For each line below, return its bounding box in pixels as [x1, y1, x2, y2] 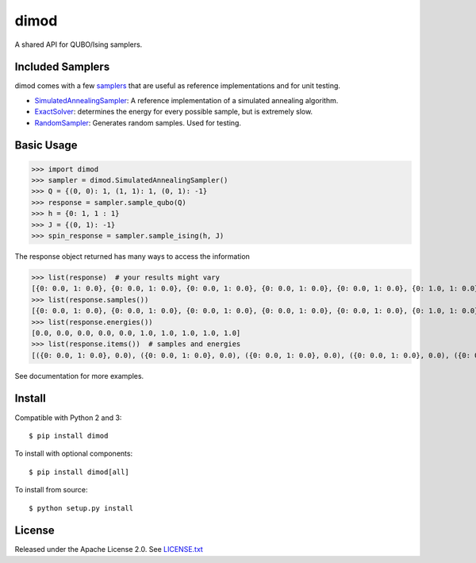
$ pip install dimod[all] [29, 467, 130, 476]
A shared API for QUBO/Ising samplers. [14, 40, 143, 49]
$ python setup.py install [29, 503, 134, 512]
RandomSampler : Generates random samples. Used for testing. [34, 118, 242, 127]
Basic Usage [14, 139, 78, 152]
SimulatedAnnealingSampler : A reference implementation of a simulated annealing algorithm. [34, 95, 339, 105]
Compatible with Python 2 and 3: [14, 413, 122, 422]
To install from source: [14, 485, 88, 495]
